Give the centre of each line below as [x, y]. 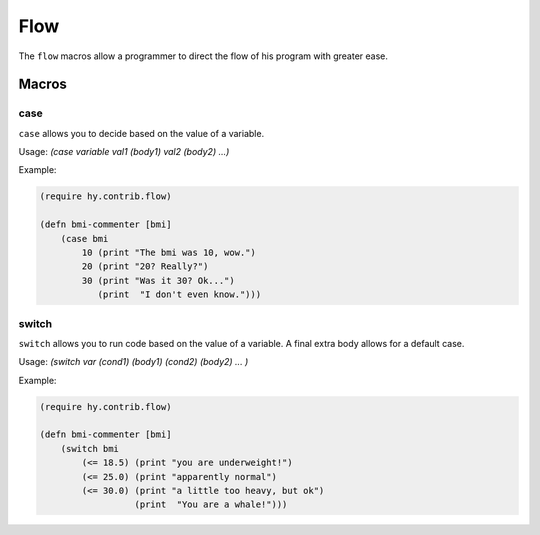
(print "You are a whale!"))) [211, 504]
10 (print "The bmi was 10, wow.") [169, 253]
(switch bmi [90, 448]
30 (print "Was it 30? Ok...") [158, 280]
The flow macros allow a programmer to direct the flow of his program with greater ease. [203, 56]
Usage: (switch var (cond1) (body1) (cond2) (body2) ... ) [133, 362]
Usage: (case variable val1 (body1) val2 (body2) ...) [124, 152]
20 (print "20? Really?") [145, 266]
